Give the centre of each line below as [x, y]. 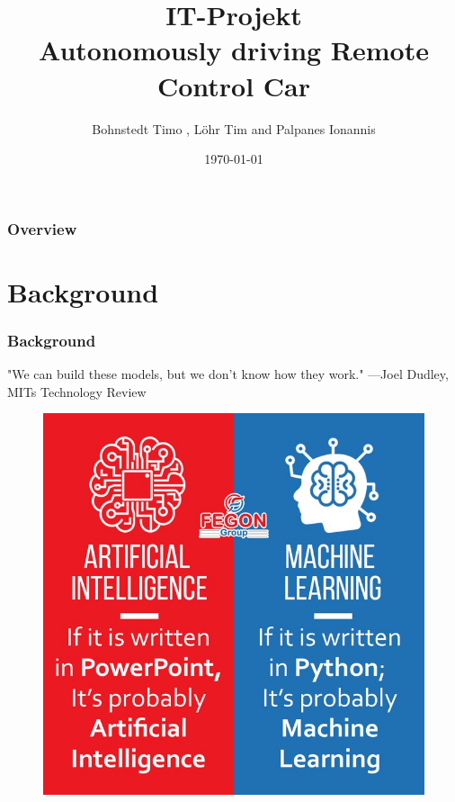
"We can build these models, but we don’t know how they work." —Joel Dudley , [228, 374]
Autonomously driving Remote [234, 50]
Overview [42, 228]
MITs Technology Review [77, 391]
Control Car [234, 85]
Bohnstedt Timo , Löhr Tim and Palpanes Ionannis [234, 128]
